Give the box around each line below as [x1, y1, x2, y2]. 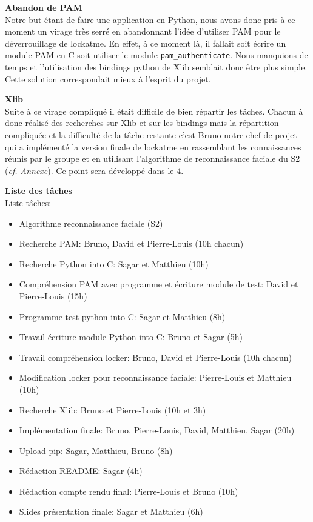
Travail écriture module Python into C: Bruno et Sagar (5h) [19, 330, 243, 343]
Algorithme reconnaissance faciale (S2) [19, 216, 163, 229]
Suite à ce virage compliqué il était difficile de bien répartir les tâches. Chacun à [5, 104, 303, 117]
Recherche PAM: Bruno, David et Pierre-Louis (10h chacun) [19, 237, 244, 250]
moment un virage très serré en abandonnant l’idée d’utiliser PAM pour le [5, 25, 281, 38]
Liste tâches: [5, 196, 52, 209]
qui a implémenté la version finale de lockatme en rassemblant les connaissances [5, 140, 301, 153]
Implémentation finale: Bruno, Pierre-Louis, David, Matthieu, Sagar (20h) [19, 424, 295, 437]
